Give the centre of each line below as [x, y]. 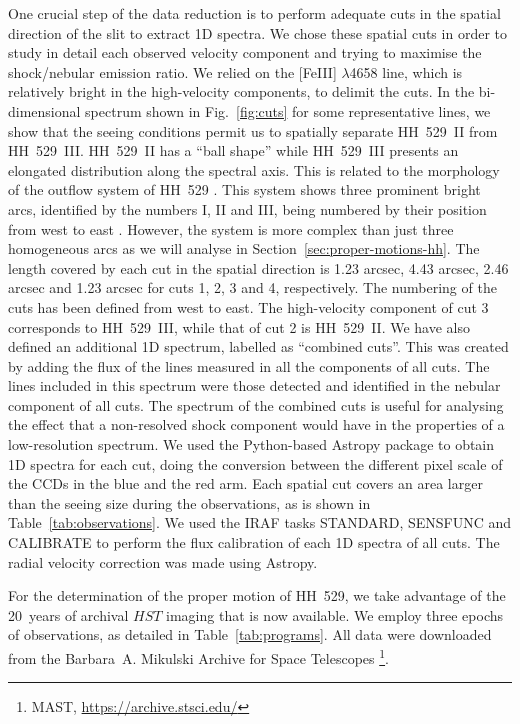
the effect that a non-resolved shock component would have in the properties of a [256, 424]
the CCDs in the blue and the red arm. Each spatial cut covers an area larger [245, 483]
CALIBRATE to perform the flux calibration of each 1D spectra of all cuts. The [254, 542]
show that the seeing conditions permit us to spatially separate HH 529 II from [253, 130]
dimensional [44, 110]
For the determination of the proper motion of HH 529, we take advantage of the [257, 595]
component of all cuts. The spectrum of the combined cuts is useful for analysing [256, 404]
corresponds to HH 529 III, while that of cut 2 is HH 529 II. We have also [239, 326]
